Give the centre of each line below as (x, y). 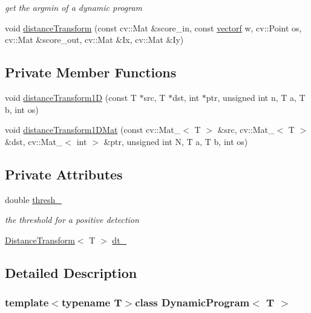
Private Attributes (64, 174)
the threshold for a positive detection (72, 220)
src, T (155, 97)
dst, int (186, 97)
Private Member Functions (91, 72)
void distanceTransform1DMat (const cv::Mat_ (93, 130)
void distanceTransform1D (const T (71, 97)
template (27, 302)
